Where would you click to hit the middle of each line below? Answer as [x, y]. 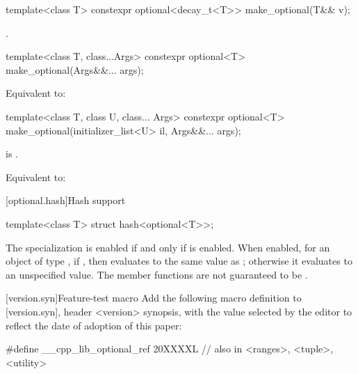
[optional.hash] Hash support [66, 200]
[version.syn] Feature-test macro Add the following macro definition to [154, 298]
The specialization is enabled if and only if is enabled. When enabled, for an [168, 247]
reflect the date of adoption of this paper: [94, 325]
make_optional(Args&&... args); [75, 69]
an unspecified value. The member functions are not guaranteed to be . [157, 274]
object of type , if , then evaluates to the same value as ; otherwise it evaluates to [179, 261]
